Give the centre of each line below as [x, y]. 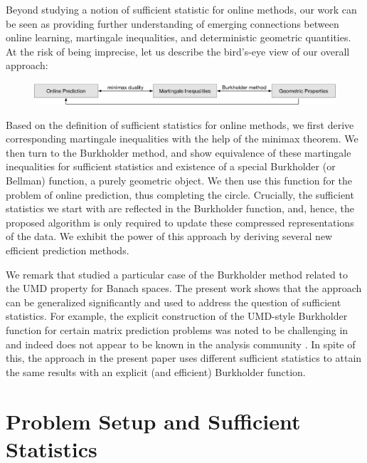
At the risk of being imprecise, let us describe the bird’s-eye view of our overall [178, 51]
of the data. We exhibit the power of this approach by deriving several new [169, 236]
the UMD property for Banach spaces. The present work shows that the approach [184, 288]
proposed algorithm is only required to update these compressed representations [180, 222]
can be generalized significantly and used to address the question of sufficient [174, 302]
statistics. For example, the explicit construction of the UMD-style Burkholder [177, 316]
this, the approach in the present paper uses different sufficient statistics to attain [184, 358]
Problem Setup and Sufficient [153, 421]
